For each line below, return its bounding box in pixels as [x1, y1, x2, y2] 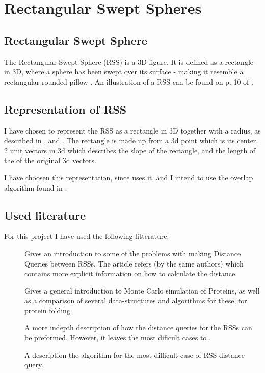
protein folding [24, 305, 70, 315]
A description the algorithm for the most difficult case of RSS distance [24, 349, 245, 360]
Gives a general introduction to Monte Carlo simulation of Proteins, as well [24, 285, 260, 296]
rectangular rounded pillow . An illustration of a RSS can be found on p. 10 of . [4, 76, 253, 87]
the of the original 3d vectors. [4, 155, 96, 166]
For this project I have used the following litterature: [4, 231, 169, 242]
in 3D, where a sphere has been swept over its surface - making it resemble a [4, 66, 244, 77]
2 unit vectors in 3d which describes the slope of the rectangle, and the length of [4, 145, 256, 155]
